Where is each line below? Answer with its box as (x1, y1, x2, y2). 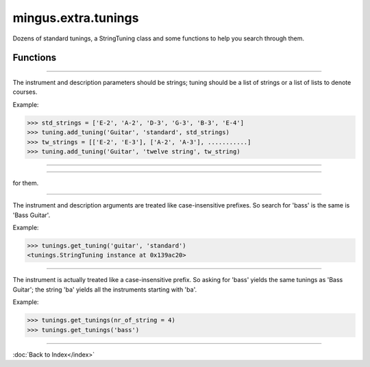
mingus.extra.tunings (12, 10, 139, 25)
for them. (12, 179, 39, 187)
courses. (12, 88, 38, 96)
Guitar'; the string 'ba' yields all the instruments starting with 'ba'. (12, 285, 197, 294)
